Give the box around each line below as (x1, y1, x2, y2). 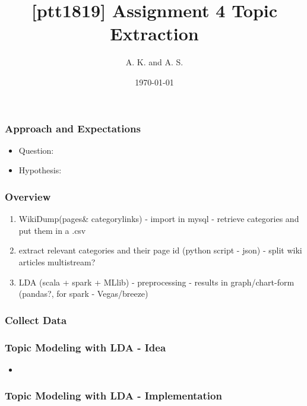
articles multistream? (18, 255, 96, 268)
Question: (18, 144, 54, 156)
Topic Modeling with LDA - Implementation (5, 388, 222, 403)
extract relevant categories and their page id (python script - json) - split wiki (18, 244, 302, 256)
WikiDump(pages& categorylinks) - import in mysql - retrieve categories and (18, 212, 299, 225)
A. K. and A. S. (125, 56, 183, 68)
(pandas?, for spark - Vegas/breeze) (18, 287, 148, 300)
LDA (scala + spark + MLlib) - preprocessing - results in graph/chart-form (18, 275, 295, 288)
